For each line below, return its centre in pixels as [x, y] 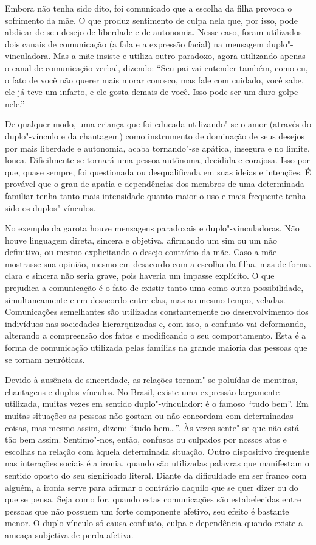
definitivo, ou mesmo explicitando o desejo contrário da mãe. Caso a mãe [141, 252]
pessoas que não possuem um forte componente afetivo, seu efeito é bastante [147, 511]
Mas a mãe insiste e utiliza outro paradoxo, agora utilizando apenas [179, 56]
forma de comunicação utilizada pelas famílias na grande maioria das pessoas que [156, 347]
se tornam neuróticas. [45, 359]
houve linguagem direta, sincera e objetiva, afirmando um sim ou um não [141, 240]
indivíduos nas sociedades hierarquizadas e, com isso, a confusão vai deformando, [156, 323]
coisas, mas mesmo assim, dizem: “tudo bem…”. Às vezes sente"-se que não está [152, 427]
